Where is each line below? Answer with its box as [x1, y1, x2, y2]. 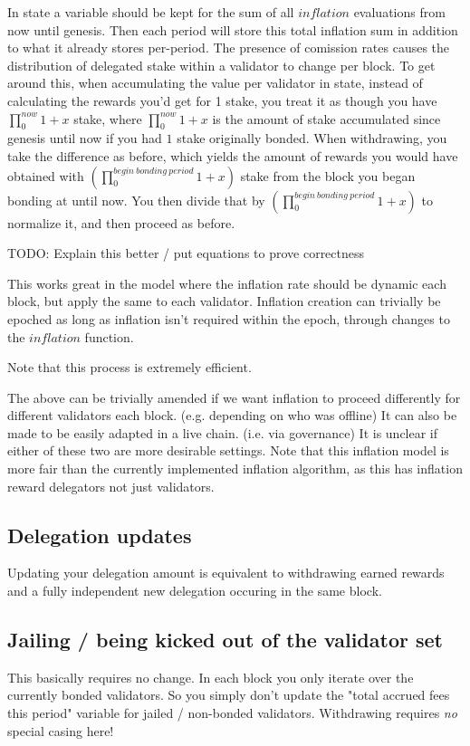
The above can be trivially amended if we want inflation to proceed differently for [7, 387, 461, 406]
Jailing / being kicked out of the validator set [7, 626, 443, 654]
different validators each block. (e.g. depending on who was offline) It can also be [7, 406, 457, 425]
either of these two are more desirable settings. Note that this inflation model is [7, 441, 449, 460]
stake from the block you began [240, 166, 416, 185]
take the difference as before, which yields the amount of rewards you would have [7, 146, 458, 165]
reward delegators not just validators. [7, 476, 215, 495]
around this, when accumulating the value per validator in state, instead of [7, 73, 423, 92]
